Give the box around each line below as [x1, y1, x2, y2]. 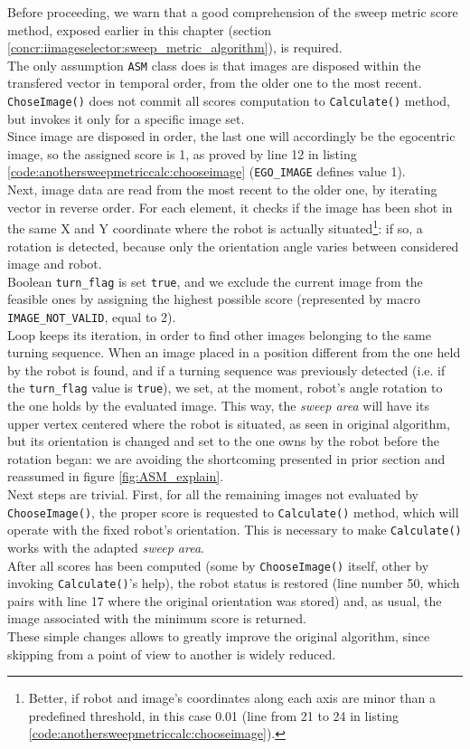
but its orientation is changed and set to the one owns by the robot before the [7, 431, 439, 450]
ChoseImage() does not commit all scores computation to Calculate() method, [7, 91, 451, 110]
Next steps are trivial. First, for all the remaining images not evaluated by [7, 485, 418, 504]
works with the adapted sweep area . [7, 537, 204, 556]
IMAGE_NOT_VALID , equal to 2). [7, 308, 176, 326]
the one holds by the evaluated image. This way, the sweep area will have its [7, 396, 429, 415]
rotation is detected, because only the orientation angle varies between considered [7, 236, 459, 255]
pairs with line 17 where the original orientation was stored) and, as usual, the [7, 591, 442, 610]
